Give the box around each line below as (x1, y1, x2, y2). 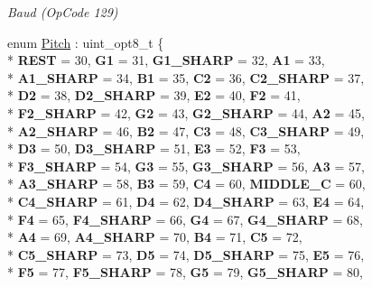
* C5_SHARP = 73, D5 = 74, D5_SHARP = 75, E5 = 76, (7, 245, 365, 264)
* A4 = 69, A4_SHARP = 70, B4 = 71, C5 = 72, (7, 227, 302, 246)
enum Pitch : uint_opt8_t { (7, 32, 164, 51)
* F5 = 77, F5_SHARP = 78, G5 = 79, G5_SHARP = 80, (7, 263, 363, 282)
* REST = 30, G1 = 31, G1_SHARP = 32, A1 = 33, (7, 51, 325, 69)
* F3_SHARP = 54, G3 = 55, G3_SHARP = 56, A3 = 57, (7, 156, 365, 175)
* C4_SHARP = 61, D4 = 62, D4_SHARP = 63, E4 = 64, (7, 191, 365, 210)
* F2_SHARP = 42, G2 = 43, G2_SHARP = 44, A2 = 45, (7, 103, 365, 122)
